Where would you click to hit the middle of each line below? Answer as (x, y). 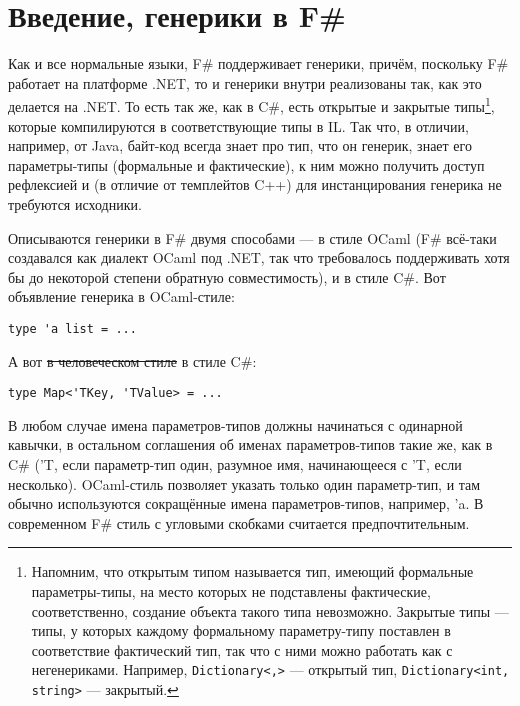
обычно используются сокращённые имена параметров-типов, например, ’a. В (246, 503)
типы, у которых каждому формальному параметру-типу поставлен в (241, 630)
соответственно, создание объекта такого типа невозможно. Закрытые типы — (270, 610)
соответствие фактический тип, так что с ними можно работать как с (242, 649)
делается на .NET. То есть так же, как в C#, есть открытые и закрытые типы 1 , (251, 104)
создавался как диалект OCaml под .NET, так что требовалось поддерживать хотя (259, 257)
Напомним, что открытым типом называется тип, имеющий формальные (252, 571)
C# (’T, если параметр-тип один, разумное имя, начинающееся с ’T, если (235, 464)
